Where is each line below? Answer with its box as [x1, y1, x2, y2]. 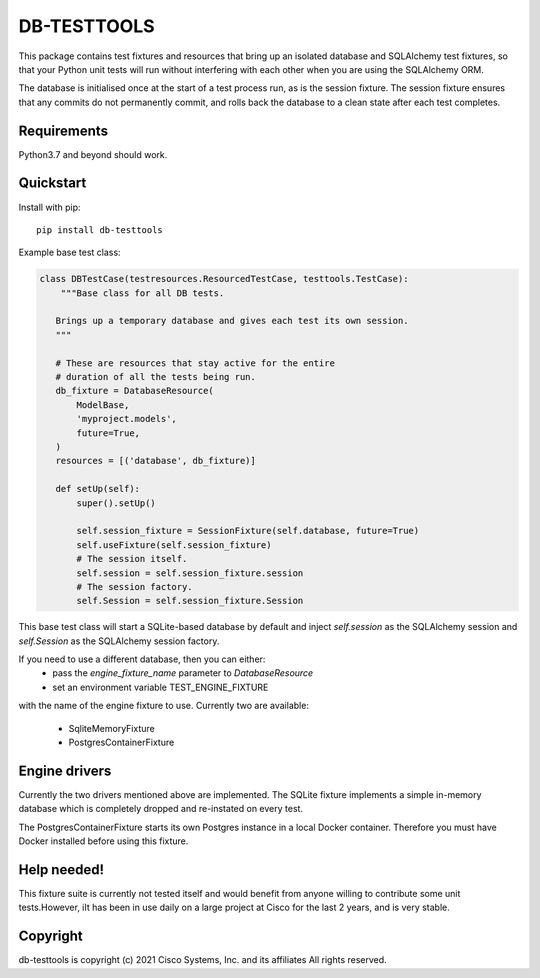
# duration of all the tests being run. [55, 371, 257, 383]
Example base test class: [18, 246, 121, 259]
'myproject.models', [76, 413, 177, 425]
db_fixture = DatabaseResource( [55, 385, 214, 397]
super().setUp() [76, 497, 157, 509]
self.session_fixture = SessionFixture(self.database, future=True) [76, 525, 420, 537]
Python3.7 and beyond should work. [18, 148, 168, 160]
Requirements [18, 122, 109, 139]
